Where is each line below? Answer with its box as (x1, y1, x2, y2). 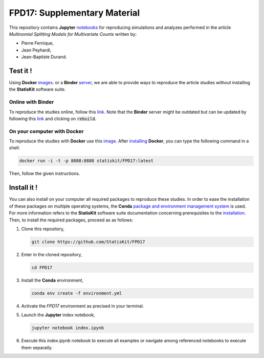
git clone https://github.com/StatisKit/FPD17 (31, 239, 145, 244)
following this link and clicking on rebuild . (9, 116, 96, 121)
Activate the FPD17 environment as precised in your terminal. (21, 303, 144, 309)
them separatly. (21, 344, 53, 350)
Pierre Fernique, (21, 40, 54, 46)
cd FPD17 (31, 264, 53, 270)
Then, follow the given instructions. (9, 170, 80, 176)
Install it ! (9, 184, 38, 192)
